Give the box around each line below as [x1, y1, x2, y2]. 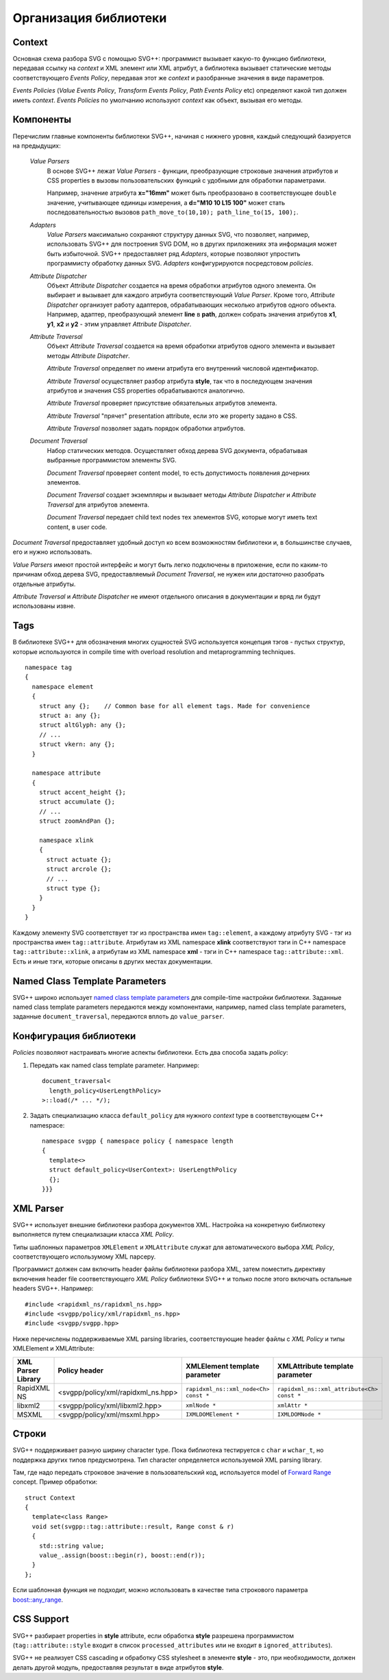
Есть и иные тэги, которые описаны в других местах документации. [12, 957, 213, 966]
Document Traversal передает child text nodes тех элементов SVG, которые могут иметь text [47, 513, 318, 522]
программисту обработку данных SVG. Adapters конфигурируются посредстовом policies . [47, 259, 314, 268]
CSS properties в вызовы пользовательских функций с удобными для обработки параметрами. [47, 176, 327, 185]
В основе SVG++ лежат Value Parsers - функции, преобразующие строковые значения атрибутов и [47, 167, 338, 175]
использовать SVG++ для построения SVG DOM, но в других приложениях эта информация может [47, 240, 338, 248]
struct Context [25, 1493, 76, 1502]
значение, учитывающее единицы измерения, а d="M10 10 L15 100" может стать [47, 198, 286, 207]
